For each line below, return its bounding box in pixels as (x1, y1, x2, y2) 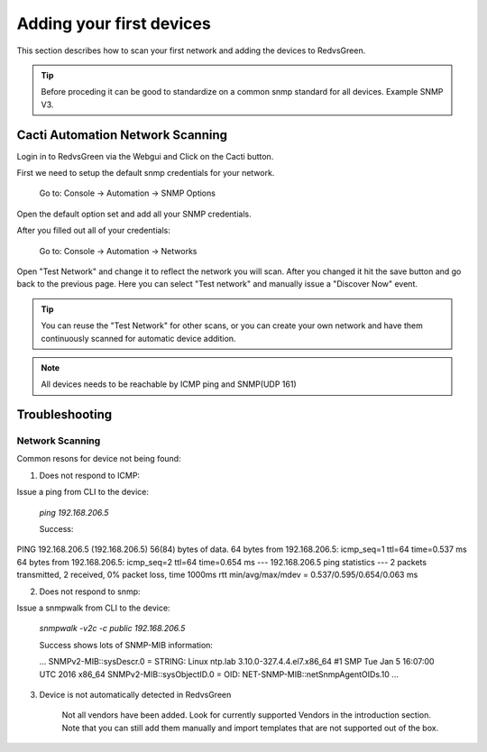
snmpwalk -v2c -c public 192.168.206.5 (39, 623, 186, 634)
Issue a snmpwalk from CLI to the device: (16, 602, 170, 613)
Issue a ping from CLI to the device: (16, 487, 149, 498)
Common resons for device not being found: (16, 454, 181, 464)
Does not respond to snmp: (39, 586, 141, 597)
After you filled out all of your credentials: (16, 225, 171, 236)
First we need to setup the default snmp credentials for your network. (16, 168, 275, 179)
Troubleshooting (16, 407, 113, 423)
